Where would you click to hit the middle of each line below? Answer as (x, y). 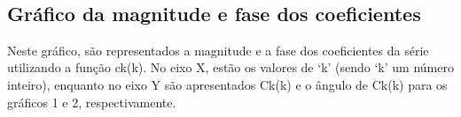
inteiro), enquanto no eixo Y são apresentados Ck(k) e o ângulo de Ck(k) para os (227, 84)
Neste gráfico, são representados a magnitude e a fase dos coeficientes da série (218, 50)
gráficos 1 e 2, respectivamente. (92, 102)
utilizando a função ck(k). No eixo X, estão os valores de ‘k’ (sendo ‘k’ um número (230, 67)
